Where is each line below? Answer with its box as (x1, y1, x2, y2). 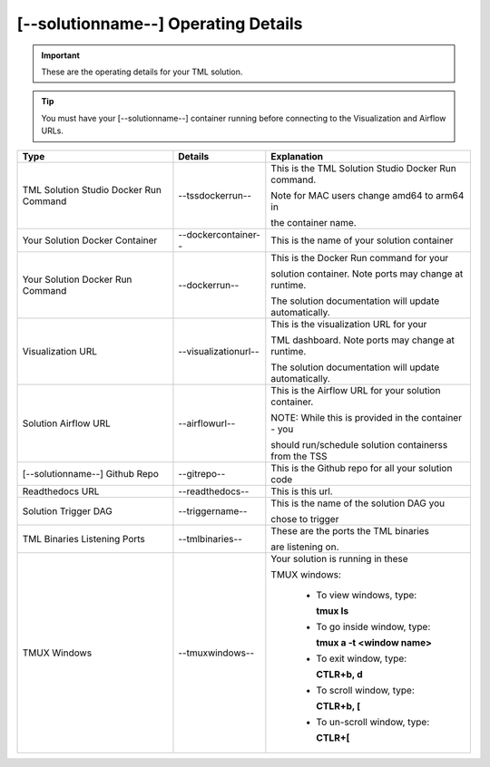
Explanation (270, 150, 324, 162)
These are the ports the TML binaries (270, 524, 430, 537)
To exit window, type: (316, 652, 407, 665)
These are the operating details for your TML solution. (41, 66, 243, 77)
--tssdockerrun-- (178, 189, 252, 201)
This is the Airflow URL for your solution (270, 383, 441, 396)
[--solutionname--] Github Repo (22, 467, 159, 480)
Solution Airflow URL (22, 417, 111, 430)
